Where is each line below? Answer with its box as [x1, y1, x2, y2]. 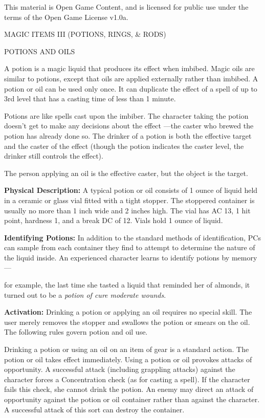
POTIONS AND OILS [4, 46, 75, 56]
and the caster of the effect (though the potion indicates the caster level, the [4, 140, 244, 151]
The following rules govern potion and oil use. [4, 326, 148, 337]
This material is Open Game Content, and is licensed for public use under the [4, 2, 249, 12]
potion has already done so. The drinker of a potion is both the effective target [4, 130, 252, 141]
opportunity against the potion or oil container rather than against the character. [4, 394, 260, 404]
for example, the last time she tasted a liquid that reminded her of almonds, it [4, 279, 250, 290]
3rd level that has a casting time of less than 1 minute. [4, 93, 176, 104]
